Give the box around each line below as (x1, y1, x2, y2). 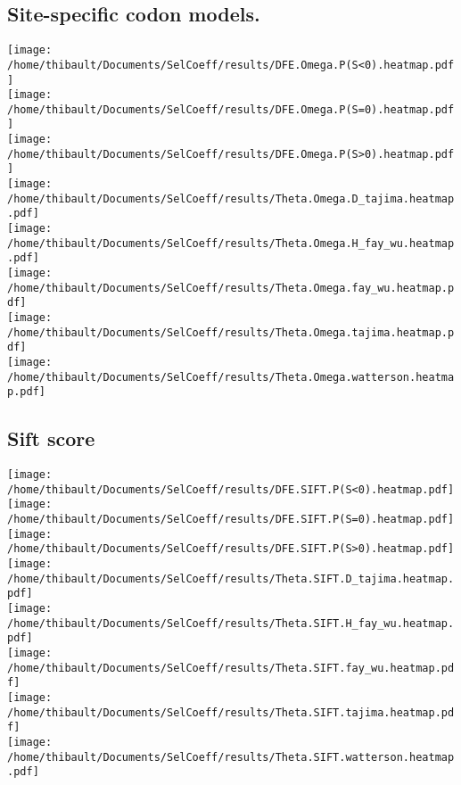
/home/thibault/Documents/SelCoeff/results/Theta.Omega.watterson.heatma (7, 370, 455, 384)
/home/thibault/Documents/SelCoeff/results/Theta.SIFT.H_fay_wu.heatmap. (7, 616, 455, 630)
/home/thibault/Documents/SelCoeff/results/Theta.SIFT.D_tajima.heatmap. (7, 572, 455, 585)
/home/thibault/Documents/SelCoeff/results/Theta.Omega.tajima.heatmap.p (7, 326, 455, 339)
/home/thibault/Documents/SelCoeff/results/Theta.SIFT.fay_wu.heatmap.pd (7, 661, 455, 674)
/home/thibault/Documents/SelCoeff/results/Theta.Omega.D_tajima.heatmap (7, 192, 455, 205)
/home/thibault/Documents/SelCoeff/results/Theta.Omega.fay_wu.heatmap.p (7, 281, 455, 294)
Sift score (7, 425, 95, 452)
